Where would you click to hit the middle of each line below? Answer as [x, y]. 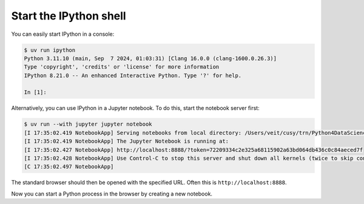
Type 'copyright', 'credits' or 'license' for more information [122, 67]
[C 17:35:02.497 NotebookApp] [69, 167]
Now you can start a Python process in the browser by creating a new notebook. [112, 194]
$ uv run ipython [50, 50]
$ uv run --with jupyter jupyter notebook [88, 124]
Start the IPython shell [69, 16]
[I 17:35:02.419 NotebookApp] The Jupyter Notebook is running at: [126, 141]
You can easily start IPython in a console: [63, 34]
